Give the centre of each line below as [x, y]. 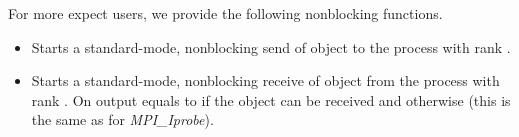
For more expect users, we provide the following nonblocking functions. [225, 13]
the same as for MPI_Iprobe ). [122, 119]
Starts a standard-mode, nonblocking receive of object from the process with [265, 80]
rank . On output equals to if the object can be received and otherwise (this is [271, 99]
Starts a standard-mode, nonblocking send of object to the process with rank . [271, 46]
